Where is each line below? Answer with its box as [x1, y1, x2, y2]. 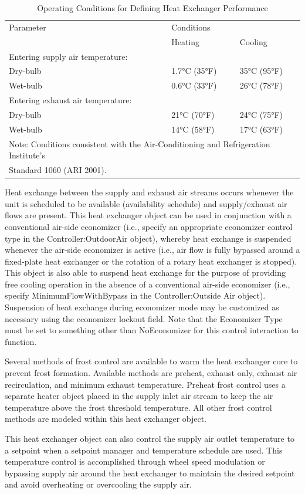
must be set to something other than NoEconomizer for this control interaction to [5, 324, 299, 336]
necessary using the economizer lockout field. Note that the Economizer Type [5, 312, 283, 324]
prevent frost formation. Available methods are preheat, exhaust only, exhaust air [5, 367, 297, 379]
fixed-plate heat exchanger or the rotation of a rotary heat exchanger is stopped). [5, 255, 297, 267]
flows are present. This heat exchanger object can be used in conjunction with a [5, 209, 292, 221]
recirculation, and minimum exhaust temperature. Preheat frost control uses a [5, 378, 286, 390]
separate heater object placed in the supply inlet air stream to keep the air [5, 390, 273, 402]
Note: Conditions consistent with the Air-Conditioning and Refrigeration [9, 137, 270, 150]
